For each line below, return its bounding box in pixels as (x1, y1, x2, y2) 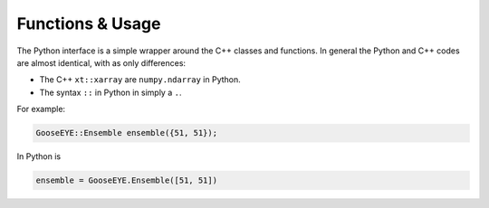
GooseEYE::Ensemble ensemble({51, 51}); (35, 128, 217, 138)
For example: (16, 104, 66, 115)
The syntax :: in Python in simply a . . (39, 87, 182, 98)
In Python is (16, 151, 62, 162)
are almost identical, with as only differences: (16, 57, 186, 68)
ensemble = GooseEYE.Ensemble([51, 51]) (35, 175, 217, 185)
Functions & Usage (16, 14, 161, 33)
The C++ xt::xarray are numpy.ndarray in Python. (39, 74, 242, 85)
